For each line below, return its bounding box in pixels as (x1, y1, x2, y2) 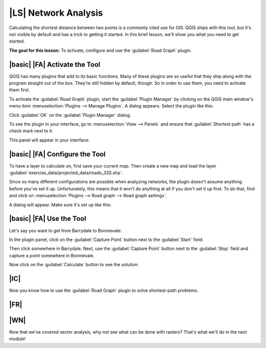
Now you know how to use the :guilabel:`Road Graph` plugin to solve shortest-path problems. (9, 287, 199, 293)
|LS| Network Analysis (9, 7, 103, 18)
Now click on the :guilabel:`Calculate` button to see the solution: (9, 262, 139, 268)
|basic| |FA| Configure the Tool (9, 150, 106, 158)
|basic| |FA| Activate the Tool (9, 60, 100, 69)
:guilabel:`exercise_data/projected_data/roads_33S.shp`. (9, 170, 123, 176)
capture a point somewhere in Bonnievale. (9, 252, 95, 258)
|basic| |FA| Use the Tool (9, 214, 86, 223)
